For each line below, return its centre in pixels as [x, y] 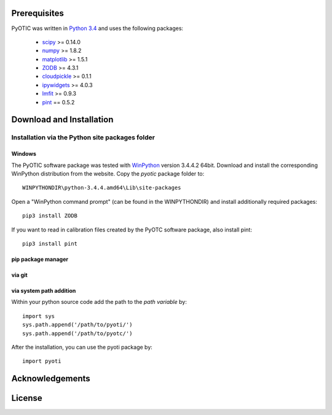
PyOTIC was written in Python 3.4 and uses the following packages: [97, 28]
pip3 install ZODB [50, 216]
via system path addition [44, 290]
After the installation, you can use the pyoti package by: [82, 347]
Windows [24, 154]
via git [19, 275]
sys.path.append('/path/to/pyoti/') [77, 325]
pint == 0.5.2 [58, 102]
